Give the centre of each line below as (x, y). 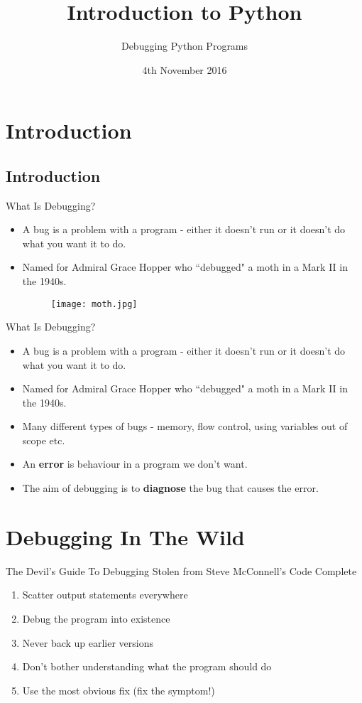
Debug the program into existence (96, 618)
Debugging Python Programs (185, 46)
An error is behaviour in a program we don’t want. (135, 464)
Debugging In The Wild (125, 536)
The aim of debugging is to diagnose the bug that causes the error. (170, 488)
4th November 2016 (185, 69)
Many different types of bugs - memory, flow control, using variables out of (185, 426)
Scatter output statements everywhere (105, 595)
